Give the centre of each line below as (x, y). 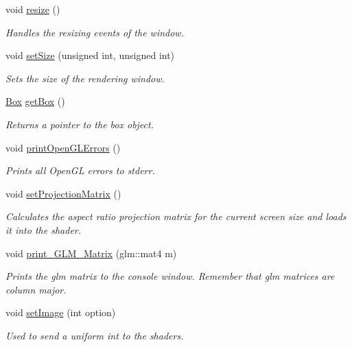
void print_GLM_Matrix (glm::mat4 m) (91, 253)
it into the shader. (44, 229)
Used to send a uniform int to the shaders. (95, 335)
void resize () (33, 9)
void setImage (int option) (61, 312)
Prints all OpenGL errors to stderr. (80, 170)
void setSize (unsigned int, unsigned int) (90, 55)
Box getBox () (35, 101)
